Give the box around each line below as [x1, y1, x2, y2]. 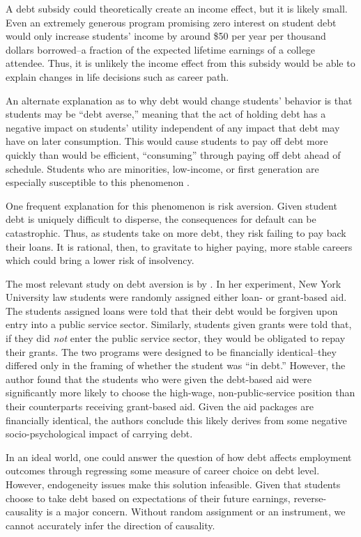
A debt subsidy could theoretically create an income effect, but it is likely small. [6, 1, 348, 15]
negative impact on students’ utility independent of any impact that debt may [6, 120, 340, 134]
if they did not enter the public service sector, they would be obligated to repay [6, 331, 346, 345]
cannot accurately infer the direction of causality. [6, 517, 215, 532]
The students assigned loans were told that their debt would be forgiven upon [6, 303, 338, 318]
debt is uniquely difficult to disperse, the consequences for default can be [6, 212, 316, 226]
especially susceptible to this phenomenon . [6, 175, 190, 189]
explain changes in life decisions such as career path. [6, 69, 229, 84]
